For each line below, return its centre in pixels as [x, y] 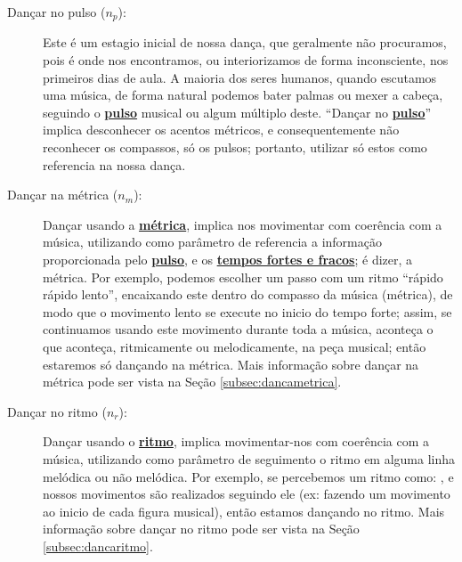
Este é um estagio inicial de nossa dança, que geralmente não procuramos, [245, 42]
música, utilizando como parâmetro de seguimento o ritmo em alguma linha [249, 458]
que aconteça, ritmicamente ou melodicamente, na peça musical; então [235, 346]
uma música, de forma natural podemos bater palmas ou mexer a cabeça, [243, 95]
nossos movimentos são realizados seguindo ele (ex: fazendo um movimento [247, 494]
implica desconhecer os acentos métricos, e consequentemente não [221, 130]
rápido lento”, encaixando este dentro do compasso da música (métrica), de [248, 294]
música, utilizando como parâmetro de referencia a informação [212, 242]
